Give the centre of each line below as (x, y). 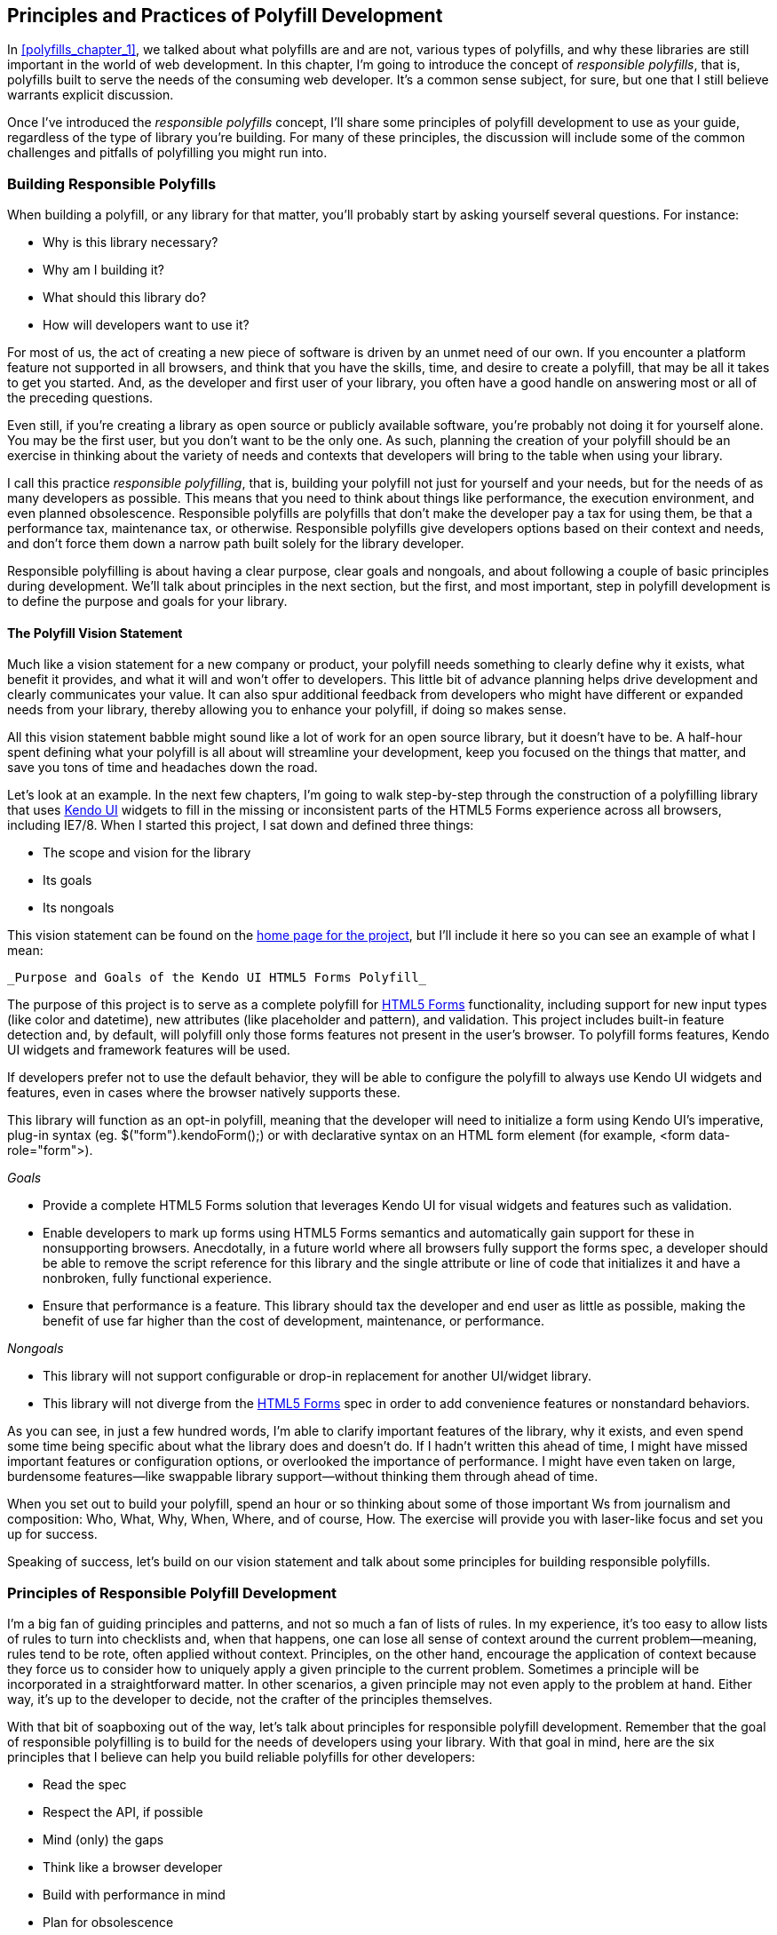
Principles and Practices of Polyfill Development (225, 16)
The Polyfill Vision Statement (95, 633)
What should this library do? (125, 298)
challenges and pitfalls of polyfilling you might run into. (167, 153)
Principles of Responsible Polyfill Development (172, 1593)
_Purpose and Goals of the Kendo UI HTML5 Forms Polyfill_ (217, 978)
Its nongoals (79, 908)
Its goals (67, 880)
